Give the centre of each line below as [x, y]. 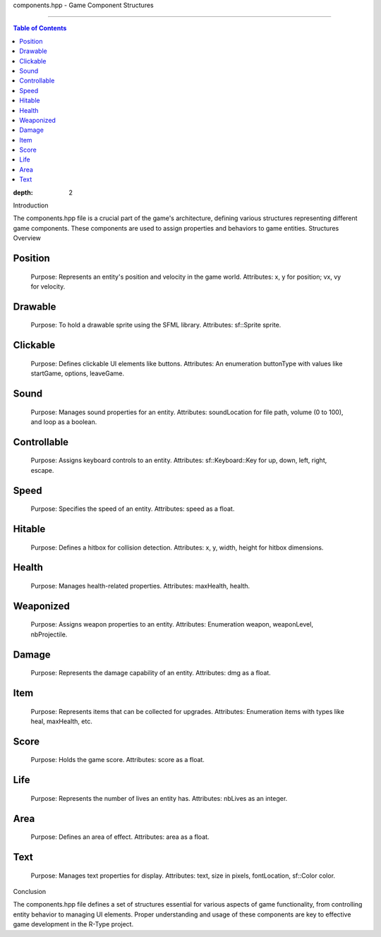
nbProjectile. [49, 634]
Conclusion [30, 892]
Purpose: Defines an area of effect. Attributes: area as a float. [120, 837]
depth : [23, 192]
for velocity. [48, 286]
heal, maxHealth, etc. [62, 721]
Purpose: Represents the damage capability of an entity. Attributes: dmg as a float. [151, 673]
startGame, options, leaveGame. [78, 373]
